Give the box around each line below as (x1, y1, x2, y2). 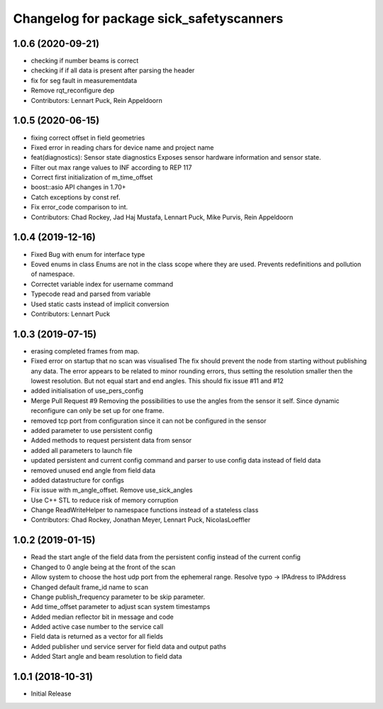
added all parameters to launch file (30, 446, 133, 454)
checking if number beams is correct (30, 57, 139, 65)
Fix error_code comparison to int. (30, 203, 128, 211)
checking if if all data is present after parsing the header (30, 66, 195, 75)
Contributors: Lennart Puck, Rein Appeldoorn (30, 96, 162, 104)
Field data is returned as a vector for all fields (30, 632, 163, 641)
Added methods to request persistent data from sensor (30, 436, 192, 445)
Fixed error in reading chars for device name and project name (30, 143, 214, 152)
